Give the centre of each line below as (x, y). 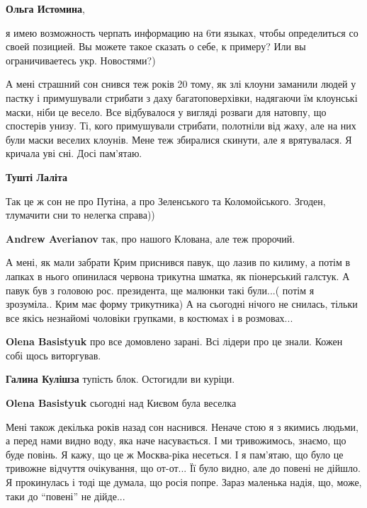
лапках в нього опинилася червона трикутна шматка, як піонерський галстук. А (178, 276)
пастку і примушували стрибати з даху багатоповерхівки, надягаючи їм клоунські (182, 97)
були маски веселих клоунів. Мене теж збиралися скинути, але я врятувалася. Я (179, 139)
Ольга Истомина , (45, 8)
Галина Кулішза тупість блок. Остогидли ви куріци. (120, 379)
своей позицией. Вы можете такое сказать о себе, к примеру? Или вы (156, 46)
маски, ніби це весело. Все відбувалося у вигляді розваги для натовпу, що (166, 111)
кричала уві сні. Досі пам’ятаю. (74, 153)
